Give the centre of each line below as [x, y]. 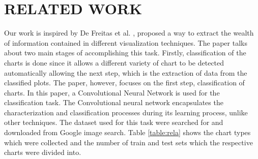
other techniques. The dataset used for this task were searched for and [114, 122]
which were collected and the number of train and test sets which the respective [128, 142]
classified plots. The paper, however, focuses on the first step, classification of [124, 83]
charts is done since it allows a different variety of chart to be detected [114, 62]
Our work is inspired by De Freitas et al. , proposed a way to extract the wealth [129, 33]
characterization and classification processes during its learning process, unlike [126, 112]
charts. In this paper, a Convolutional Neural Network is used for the [112, 92]
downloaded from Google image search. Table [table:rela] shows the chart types [127, 132]
